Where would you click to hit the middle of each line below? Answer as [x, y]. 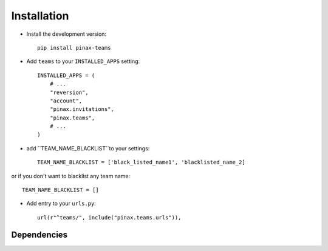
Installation [40, 16]
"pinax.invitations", [82, 109]
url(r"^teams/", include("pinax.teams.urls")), [109, 217]
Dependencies [39, 234]
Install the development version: [66, 34]
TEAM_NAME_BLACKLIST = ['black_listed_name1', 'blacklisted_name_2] [141, 162]
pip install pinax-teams [74, 48]
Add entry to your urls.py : [61, 204]
